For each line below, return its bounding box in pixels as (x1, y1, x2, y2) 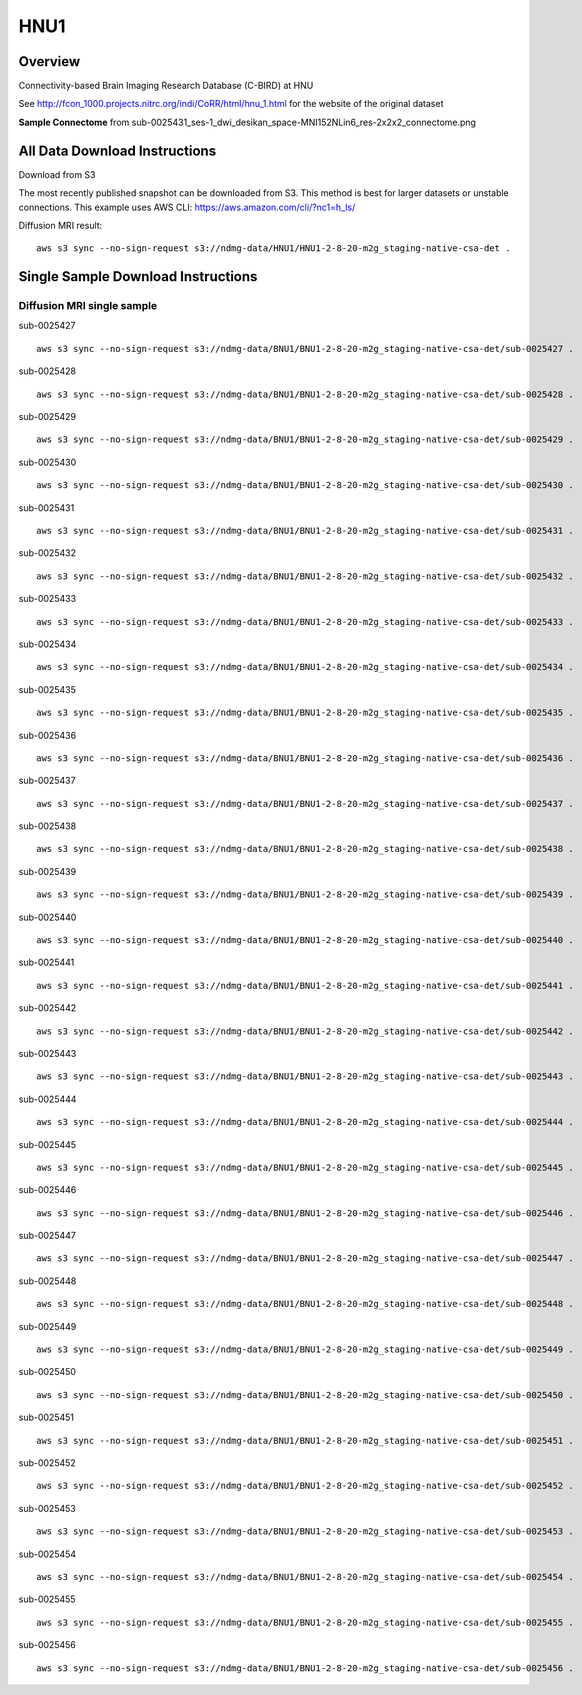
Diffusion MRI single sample (18, 299, 158, 313)
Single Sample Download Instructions (18, 268, 258, 285)
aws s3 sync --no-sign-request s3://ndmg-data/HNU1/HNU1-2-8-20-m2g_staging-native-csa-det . (36, 243, 511, 254)
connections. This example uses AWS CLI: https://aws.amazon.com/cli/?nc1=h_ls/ (18, 201, 356, 213)
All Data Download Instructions (18, 142, 217, 159)
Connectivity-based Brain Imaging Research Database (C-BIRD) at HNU (18, 80, 314, 92)
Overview (18, 53, 81, 70)
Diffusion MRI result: (18, 219, 103, 231)
